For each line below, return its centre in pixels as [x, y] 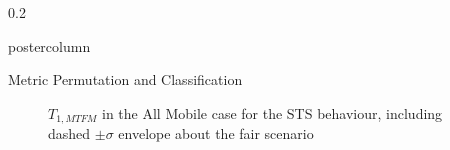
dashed [69, 133]
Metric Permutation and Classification [125, 79]
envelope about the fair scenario [216, 133]
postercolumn [49, 45]
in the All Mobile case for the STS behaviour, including [272, 112]
